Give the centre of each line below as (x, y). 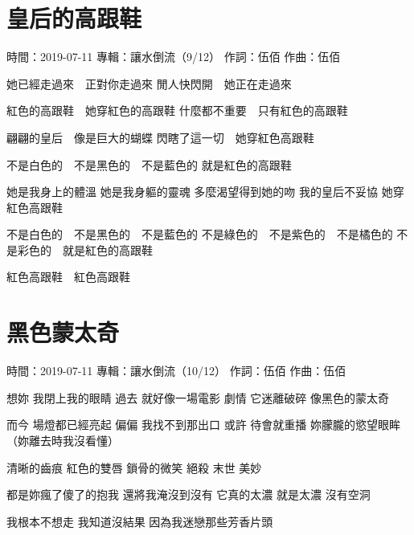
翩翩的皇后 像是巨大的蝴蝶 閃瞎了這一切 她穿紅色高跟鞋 (160, 137)
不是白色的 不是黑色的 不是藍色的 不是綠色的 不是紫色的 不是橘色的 (200, 234)
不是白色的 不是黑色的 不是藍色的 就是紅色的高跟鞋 (149, 164)
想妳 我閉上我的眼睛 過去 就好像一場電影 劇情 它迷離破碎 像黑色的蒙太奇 (198, 397)
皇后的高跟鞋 (74, 18)
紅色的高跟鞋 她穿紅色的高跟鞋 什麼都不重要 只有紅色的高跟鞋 (177, 110)
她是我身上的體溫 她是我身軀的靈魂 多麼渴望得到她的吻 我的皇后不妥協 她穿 (205, 192)
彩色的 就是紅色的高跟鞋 (85, 249)
